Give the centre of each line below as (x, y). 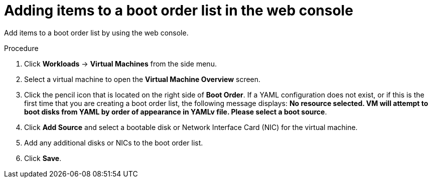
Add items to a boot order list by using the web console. (96, 32)
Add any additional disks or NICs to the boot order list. (114, 142)
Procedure (21, 48)
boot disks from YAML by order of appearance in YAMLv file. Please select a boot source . (176, 111)
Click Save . (43, 158)
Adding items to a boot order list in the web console (179, 10)
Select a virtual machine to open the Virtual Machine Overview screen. (142, 79)
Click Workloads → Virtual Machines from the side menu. (120, 63)
